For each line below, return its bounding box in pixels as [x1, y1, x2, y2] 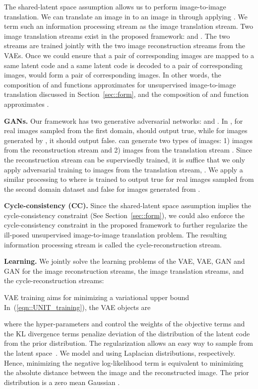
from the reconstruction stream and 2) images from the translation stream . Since [4, 145, 252, 155]
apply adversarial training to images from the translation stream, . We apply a [4, 164, 243, 174]
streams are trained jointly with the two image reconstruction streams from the [4, 40, 245, 51]
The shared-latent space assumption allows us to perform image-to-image [4, 1, 226, 11]
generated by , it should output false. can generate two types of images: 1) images [4, 135, 253, 145]
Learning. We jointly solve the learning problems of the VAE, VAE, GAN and [4, 256, 245, 266]
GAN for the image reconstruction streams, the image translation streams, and [4, 265, 244, 276]
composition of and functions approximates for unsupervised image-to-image [4, 79, 236, 89]
